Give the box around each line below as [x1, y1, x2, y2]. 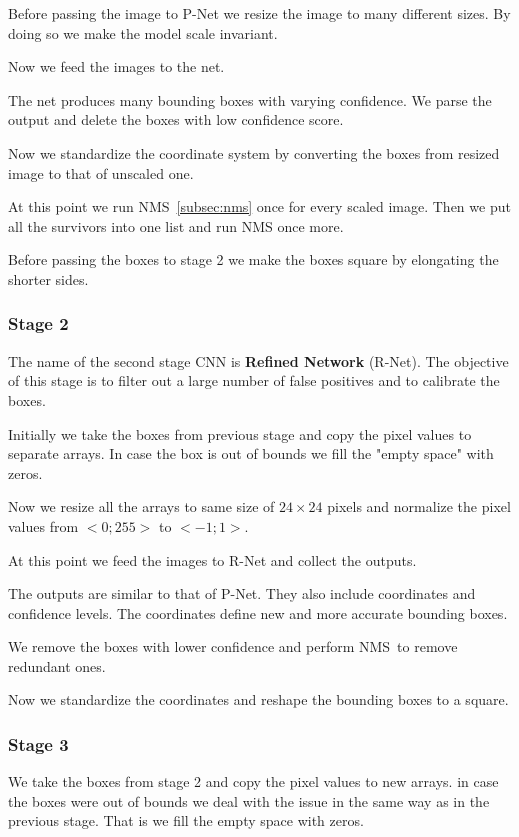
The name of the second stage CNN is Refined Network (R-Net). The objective [8, 350, 509, 371]
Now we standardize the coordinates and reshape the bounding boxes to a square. [8, 689, 509, 710]
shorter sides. [8, 268, 89, 289]
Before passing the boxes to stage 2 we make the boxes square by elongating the [8, 249, 499, 270]
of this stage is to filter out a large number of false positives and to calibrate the [8, 370, 500, 391]
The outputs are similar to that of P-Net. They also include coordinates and [8, 583, 476, 604]
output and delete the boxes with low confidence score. [8, 109, 344, 130]
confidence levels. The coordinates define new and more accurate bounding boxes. [8, 602, 508, 623]
